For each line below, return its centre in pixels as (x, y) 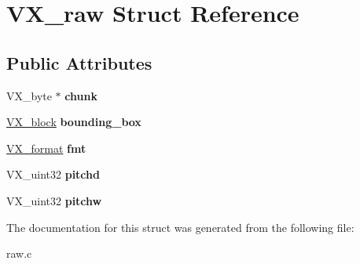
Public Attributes (79, 62)
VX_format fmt (46, 148)
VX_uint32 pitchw (54, 200)
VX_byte (29, 95)
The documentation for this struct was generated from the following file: (180, 227)
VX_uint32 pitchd (53, 174)
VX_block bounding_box (74, 122)
